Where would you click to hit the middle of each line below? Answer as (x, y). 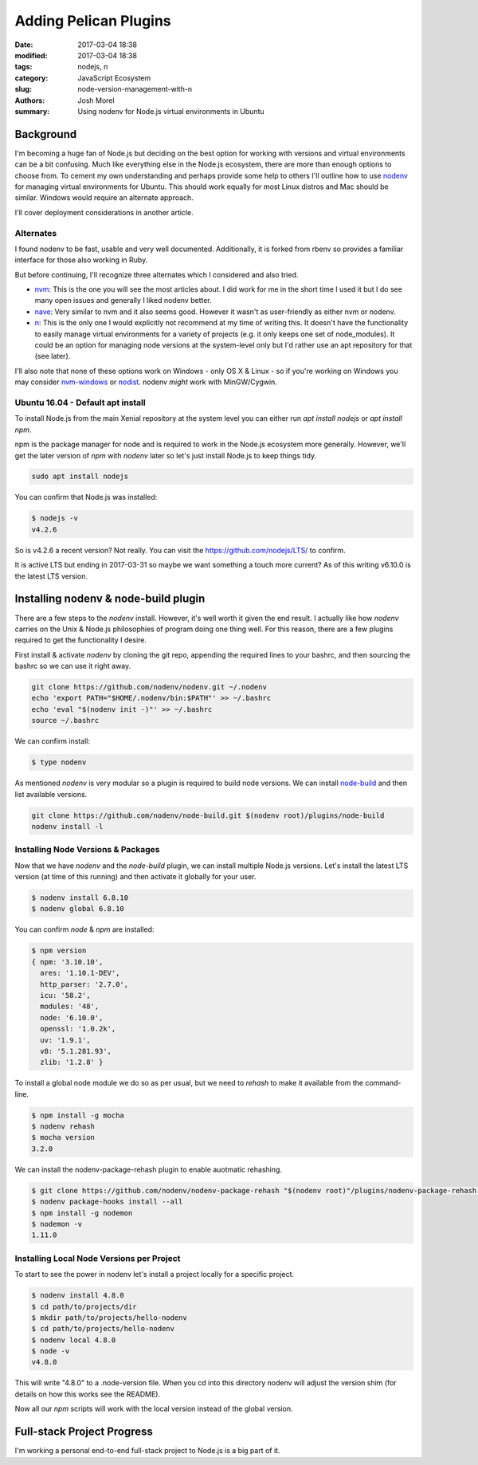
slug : (23, 89)
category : (31, 78)
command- (383, 1083)
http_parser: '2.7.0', (84, 984)
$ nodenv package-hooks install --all (107, 1202)
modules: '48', (70, 1007)
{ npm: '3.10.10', (67, 962)
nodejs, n (93, 67)
